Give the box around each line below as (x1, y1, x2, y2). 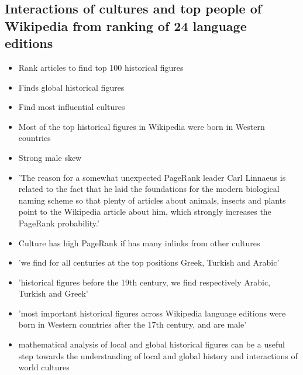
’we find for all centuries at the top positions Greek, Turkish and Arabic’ (18, 256, 280, 269)
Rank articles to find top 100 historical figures (18, 61, 184, 73)
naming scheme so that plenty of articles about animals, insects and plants (18, 194, 286, 206)
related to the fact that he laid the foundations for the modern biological (18, 183, 280, 195)
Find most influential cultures (18, 101, 125, 113)
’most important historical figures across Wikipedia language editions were (18, 307, 286, 319)
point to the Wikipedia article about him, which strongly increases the (18, 205, 271, 218)
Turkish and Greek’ (18, 287, 88, 300)
